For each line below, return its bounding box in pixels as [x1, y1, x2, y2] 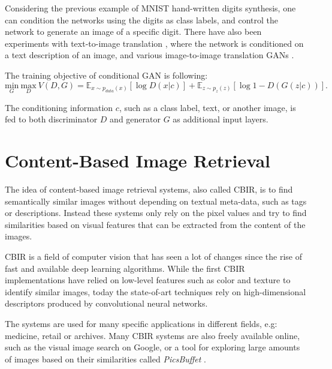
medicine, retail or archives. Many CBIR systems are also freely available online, [5, 329, 300, 341]
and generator [110, 113, 161, 125]
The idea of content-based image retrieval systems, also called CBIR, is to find [5, 183, 293, 196]
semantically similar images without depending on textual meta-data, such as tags [5, 194, 307, 207]
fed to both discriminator [5, 113, 98, 125]
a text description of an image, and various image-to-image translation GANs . [5, 49, 294, 61]
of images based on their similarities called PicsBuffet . [5, 352, 206, 365]
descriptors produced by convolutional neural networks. [5, 297, 208, 310]
